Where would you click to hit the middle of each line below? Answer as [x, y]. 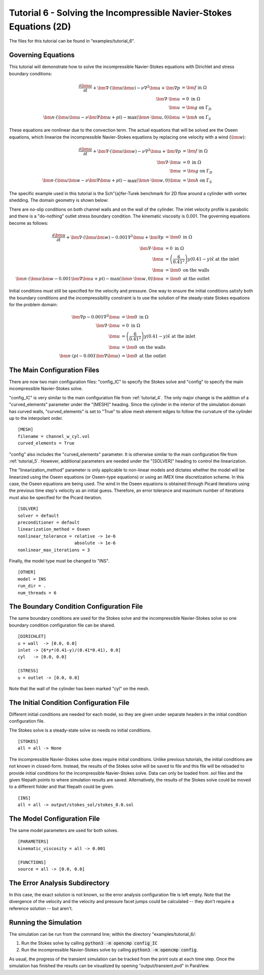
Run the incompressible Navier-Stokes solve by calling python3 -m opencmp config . [110, 950]
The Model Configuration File [55, 818]
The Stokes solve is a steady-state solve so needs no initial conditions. [80, 730]
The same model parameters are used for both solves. [64, 830]
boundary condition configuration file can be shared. [62, 625]
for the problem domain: [33, 304]
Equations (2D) [40, 26]
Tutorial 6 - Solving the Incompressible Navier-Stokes [121, 13]
